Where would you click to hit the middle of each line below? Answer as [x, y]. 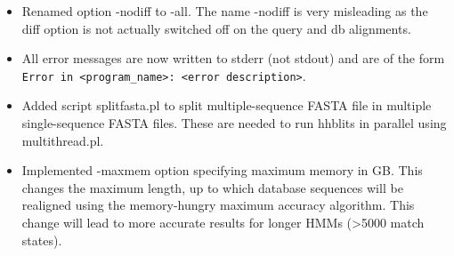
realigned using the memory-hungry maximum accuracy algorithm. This [218, 205]
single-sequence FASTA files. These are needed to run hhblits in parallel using [234, 123]
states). [42, 240]
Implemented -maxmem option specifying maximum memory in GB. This [222, 170]
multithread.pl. [63, 140]
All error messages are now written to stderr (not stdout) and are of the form [233, 58]
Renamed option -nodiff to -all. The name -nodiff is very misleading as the [225, 11]
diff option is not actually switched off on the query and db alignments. [216, 28]
